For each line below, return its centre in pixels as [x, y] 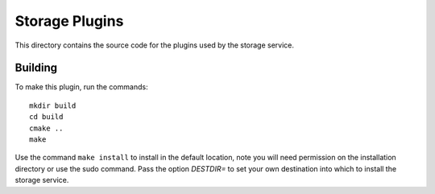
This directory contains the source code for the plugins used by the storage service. [154, 45]
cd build [46, 117]
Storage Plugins [69, 21]
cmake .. [46, 128]
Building [36, 68]
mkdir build [53, 105]
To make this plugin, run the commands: [81, 87]
